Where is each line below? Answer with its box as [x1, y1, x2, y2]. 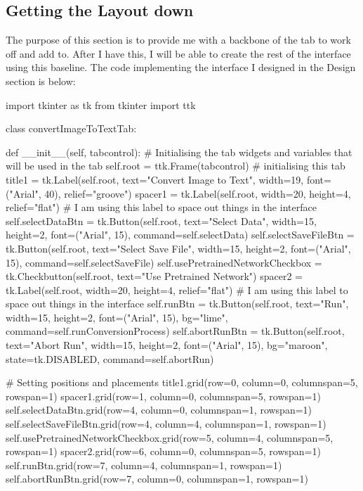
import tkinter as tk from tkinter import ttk [6, 97, 196, 112]
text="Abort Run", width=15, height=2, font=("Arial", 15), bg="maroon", [6, 338, 328, 352]
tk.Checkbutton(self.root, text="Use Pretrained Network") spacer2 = [6, 269, 303, 283]
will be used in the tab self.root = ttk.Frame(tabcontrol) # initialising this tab [6, 158, 345, 173]
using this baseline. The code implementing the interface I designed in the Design [6, 60, 356, 75]
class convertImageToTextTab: [6, 121, 137, 136]
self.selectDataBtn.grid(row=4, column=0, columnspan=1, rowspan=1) [6, 402, 312, 417]
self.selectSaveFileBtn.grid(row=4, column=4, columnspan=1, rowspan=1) [6, 416, 326, 431]
